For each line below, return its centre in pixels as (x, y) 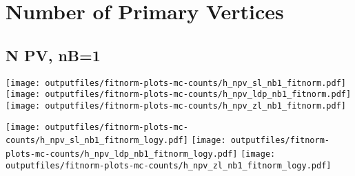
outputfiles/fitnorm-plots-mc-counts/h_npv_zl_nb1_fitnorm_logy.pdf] (169, 165)
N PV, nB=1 (53, 55)
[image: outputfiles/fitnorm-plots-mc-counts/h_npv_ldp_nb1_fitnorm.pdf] (179, 95)
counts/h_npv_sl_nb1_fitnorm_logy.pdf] (97, 141)
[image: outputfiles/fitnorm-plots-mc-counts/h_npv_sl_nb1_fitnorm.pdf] (176, 83)
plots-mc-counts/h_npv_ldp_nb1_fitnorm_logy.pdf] (122, 154)
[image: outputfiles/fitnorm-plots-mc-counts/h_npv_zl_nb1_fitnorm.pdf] (176, 106)
